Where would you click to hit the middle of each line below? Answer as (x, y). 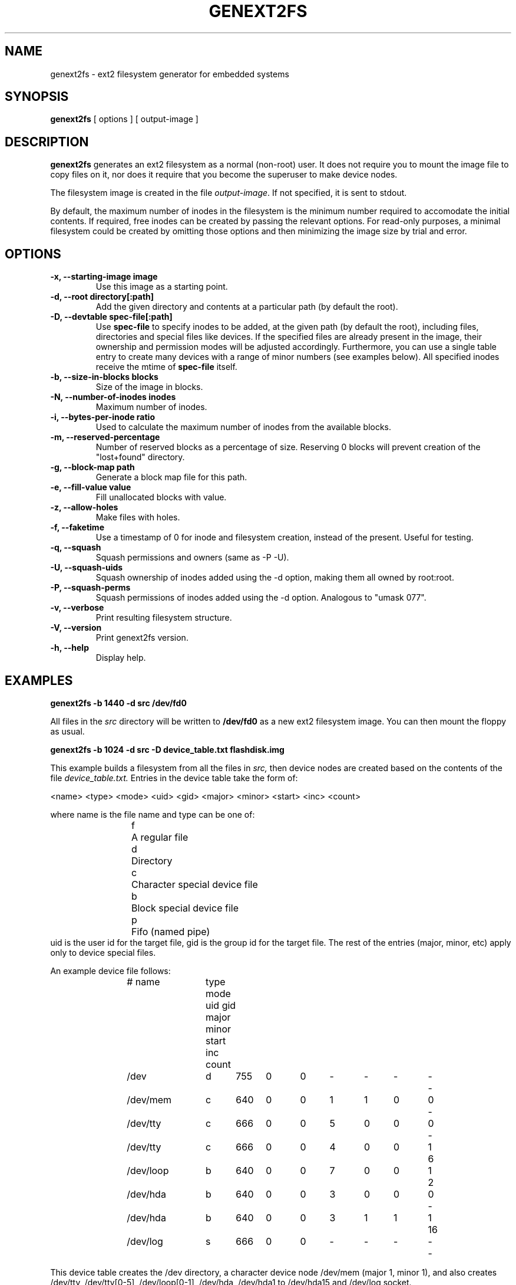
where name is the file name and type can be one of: (153, 814)
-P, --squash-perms (90, 588)
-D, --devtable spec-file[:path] (111, 317)
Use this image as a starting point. (162, 287)
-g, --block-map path (92, 467)
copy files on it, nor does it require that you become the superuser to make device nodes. (224, 175)
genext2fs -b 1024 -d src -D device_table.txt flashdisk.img (167, 749)
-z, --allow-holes (84, 507)
